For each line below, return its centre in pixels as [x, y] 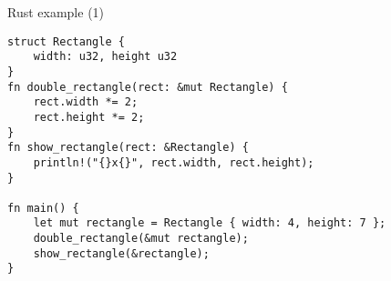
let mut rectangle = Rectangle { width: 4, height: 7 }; [210, 223]
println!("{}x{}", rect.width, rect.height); [174, 162]
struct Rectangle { [66, 41]
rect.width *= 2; [86, 102]
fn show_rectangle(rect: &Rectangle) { [128, 148]
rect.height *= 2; [89, 117]
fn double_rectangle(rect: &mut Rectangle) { [148, 87]
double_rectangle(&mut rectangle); [141, 239]
